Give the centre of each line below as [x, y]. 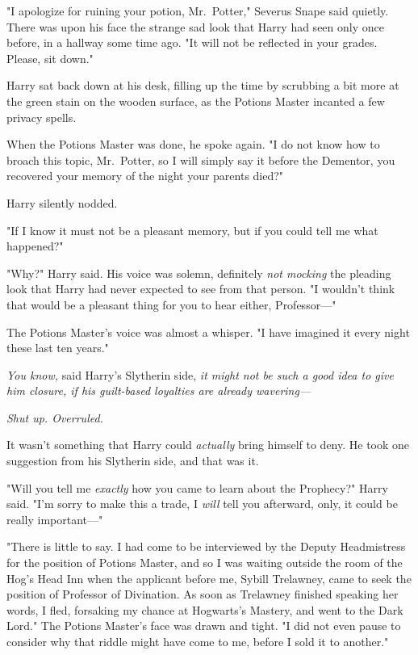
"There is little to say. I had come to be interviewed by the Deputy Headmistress [206, 546]
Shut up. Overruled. [55, 417]
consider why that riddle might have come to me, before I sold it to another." [198, 641]
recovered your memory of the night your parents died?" [145, 176]
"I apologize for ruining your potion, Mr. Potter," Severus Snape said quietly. [198, 10]
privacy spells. [42, 117]
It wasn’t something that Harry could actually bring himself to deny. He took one [208, 445]
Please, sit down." [50, 58]
